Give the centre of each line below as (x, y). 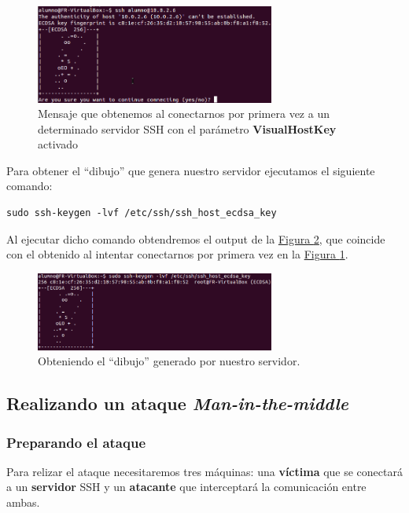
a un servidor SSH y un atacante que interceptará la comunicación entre (186, 487)
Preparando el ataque (76, 442)
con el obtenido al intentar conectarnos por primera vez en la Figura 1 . (177, 254)
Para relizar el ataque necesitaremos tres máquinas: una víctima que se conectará (204, 471)
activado (58, 144)
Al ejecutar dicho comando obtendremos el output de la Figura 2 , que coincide (196, 238)
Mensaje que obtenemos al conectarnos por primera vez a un (184, 114)
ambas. (23, 502)
